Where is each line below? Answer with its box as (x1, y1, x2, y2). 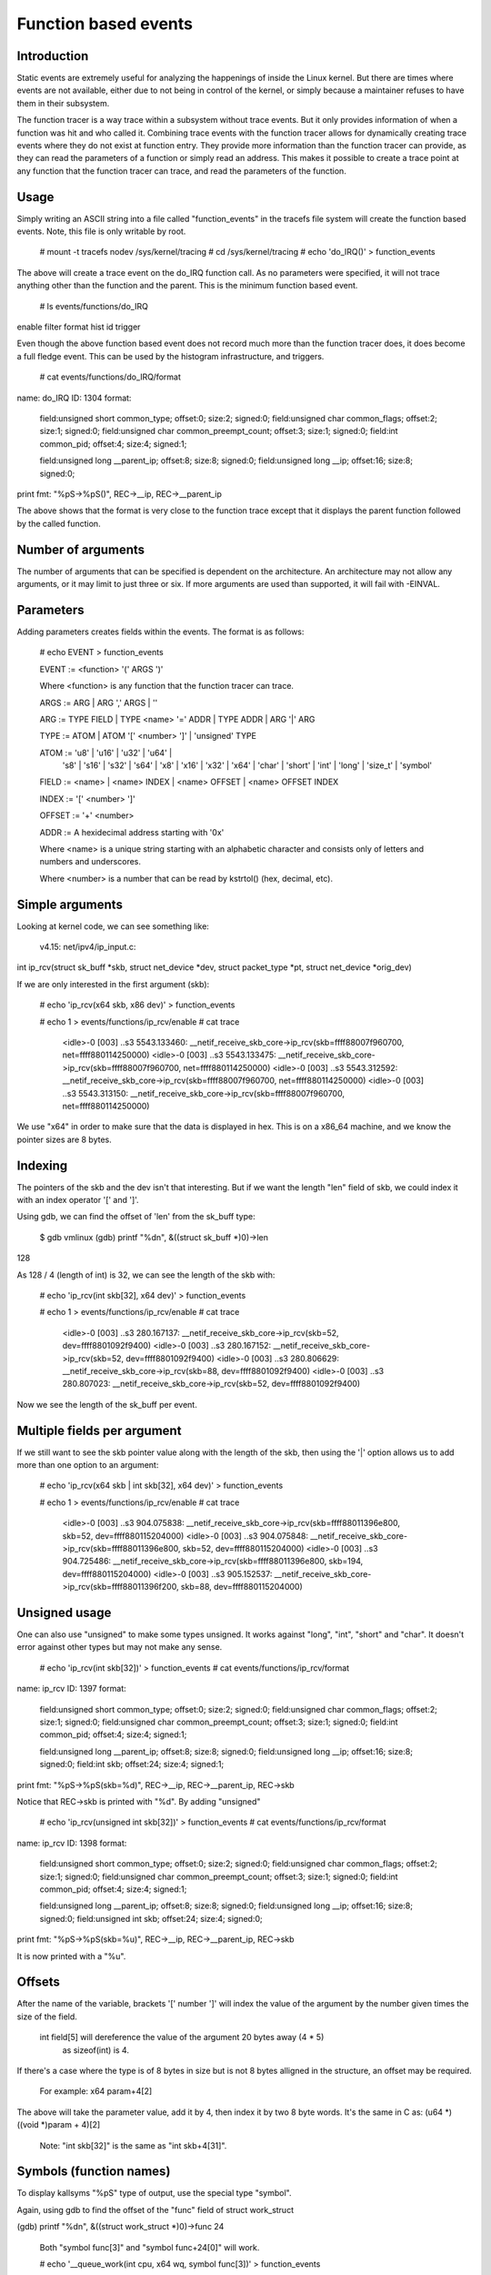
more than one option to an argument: (16, 1460, 159, 1471)
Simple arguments (16, 896, 123, 912)
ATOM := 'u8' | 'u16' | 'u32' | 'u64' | (39, 747, 173, 758)
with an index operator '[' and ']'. (16, 1195, 140, 1206)
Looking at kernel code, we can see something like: (16, 920, 209, 932)
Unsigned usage (16, 1605, 112, 1620)
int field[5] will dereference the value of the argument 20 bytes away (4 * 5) (39, 2032, 325, 2043)
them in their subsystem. (16, 97, 110, 108)
